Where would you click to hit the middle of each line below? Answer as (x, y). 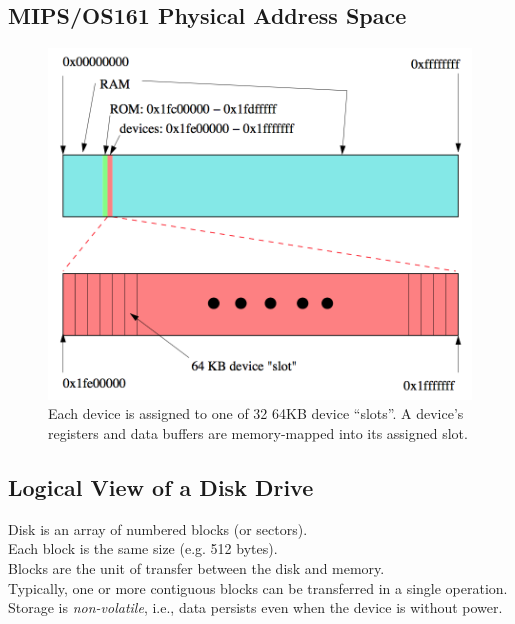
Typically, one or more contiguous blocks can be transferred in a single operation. (258, 587)
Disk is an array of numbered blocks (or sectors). (158, 528)
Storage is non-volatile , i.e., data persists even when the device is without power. (255, 607)
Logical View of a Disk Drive (161, 486)
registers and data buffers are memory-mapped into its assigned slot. (258, 432)
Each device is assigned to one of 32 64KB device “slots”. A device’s (256, 413)
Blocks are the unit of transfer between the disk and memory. (196, 567)
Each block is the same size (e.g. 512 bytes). (143, 548)
